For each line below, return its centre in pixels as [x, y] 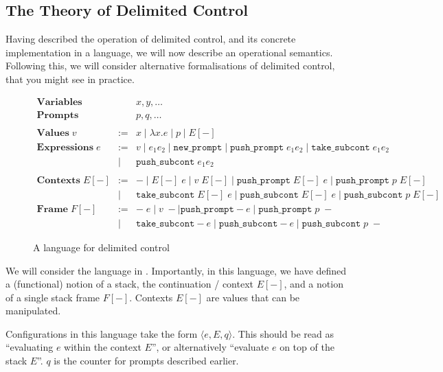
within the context [103, 347]
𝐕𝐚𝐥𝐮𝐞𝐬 [53, 133]
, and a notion [314, 284]
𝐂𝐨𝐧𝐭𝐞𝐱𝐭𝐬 [58, 180]
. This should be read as [283, 333]
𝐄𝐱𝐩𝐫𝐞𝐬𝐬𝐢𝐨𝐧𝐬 [65, 147]
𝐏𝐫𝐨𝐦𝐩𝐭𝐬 [58, 115]
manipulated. [33, 311]
